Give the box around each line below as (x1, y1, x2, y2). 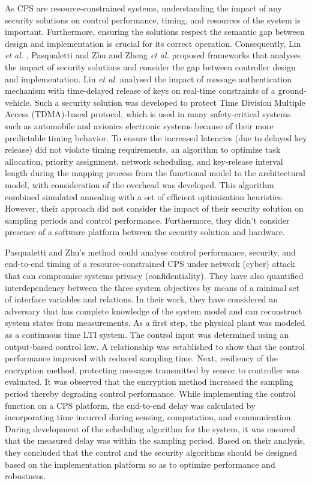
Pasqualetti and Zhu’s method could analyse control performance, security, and (5, 245, 296, 258)
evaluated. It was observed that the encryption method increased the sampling (5, 375, 293, 388)
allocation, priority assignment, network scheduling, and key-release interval (5, 155, 283, 167)
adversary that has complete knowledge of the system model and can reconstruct (5, 304, 302, 317)
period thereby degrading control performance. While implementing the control (5, 387, 296, 399)
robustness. (5, 470, 46, 482)
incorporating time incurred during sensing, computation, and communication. (5, 411, 293, 423)
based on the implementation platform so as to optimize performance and (5, 458, 275, 470)
